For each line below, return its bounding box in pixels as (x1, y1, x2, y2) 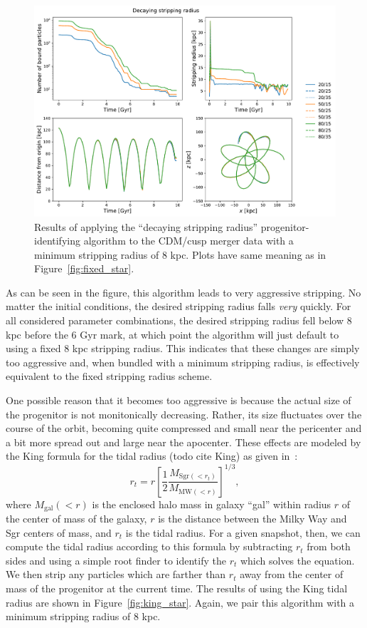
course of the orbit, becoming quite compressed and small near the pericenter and (6, 421, 362, 436)
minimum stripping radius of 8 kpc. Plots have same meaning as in (34, 247, 326, 262)
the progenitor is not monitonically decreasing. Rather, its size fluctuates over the (6, 406, 362, 421)
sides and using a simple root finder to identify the (6, 552, 226, 567)
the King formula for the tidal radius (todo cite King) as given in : (6, 448, 298, 463)
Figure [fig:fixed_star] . (34, 261, 134, 276)
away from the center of (240, 567, 344, 582)
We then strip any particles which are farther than (6, 567, 226, 582)
